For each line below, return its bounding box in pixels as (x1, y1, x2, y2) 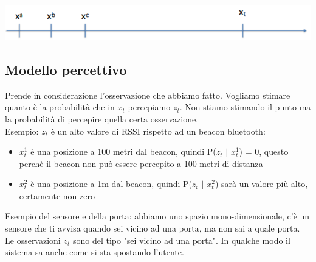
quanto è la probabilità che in (5, 101, 115, 113)
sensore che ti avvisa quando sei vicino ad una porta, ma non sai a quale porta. (5, 222, 300, 235)
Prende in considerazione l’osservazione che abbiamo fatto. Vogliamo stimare (5, 88, 290, 101)
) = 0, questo (239, 145, 289, 158)
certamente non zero (19, 189, 95, 202)
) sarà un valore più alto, (215, 177, 308, 190)
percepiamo (128, 101, 171, 113)
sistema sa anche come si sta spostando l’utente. (5, 246, 184, 258)
